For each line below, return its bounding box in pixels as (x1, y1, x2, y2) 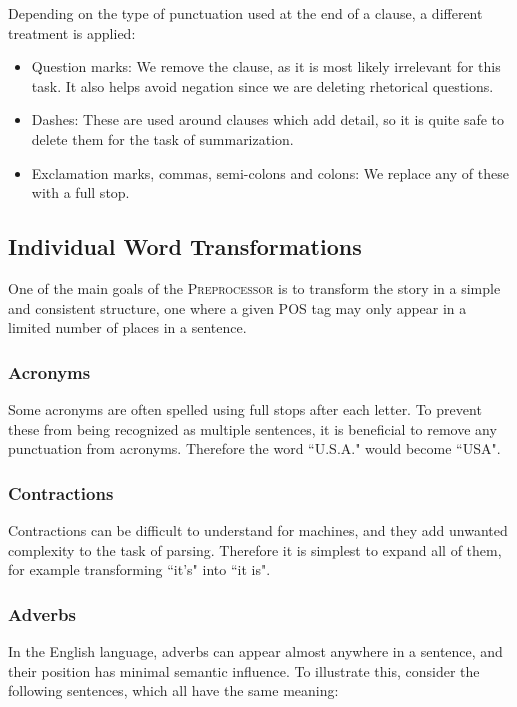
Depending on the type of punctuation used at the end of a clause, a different (8, 3, 483, 23)
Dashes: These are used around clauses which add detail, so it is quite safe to (31, 109, 505, 130)
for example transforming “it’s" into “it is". (8, 559, 271, 580)
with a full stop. (31, 182, 130, 203)
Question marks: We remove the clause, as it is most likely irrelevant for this (31, 56, 501, 77)
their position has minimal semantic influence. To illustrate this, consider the (8, 660, 480, 681)
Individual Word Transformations (8, 231, 362, 262)
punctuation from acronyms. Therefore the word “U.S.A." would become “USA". (8, 438, 501, 459)
